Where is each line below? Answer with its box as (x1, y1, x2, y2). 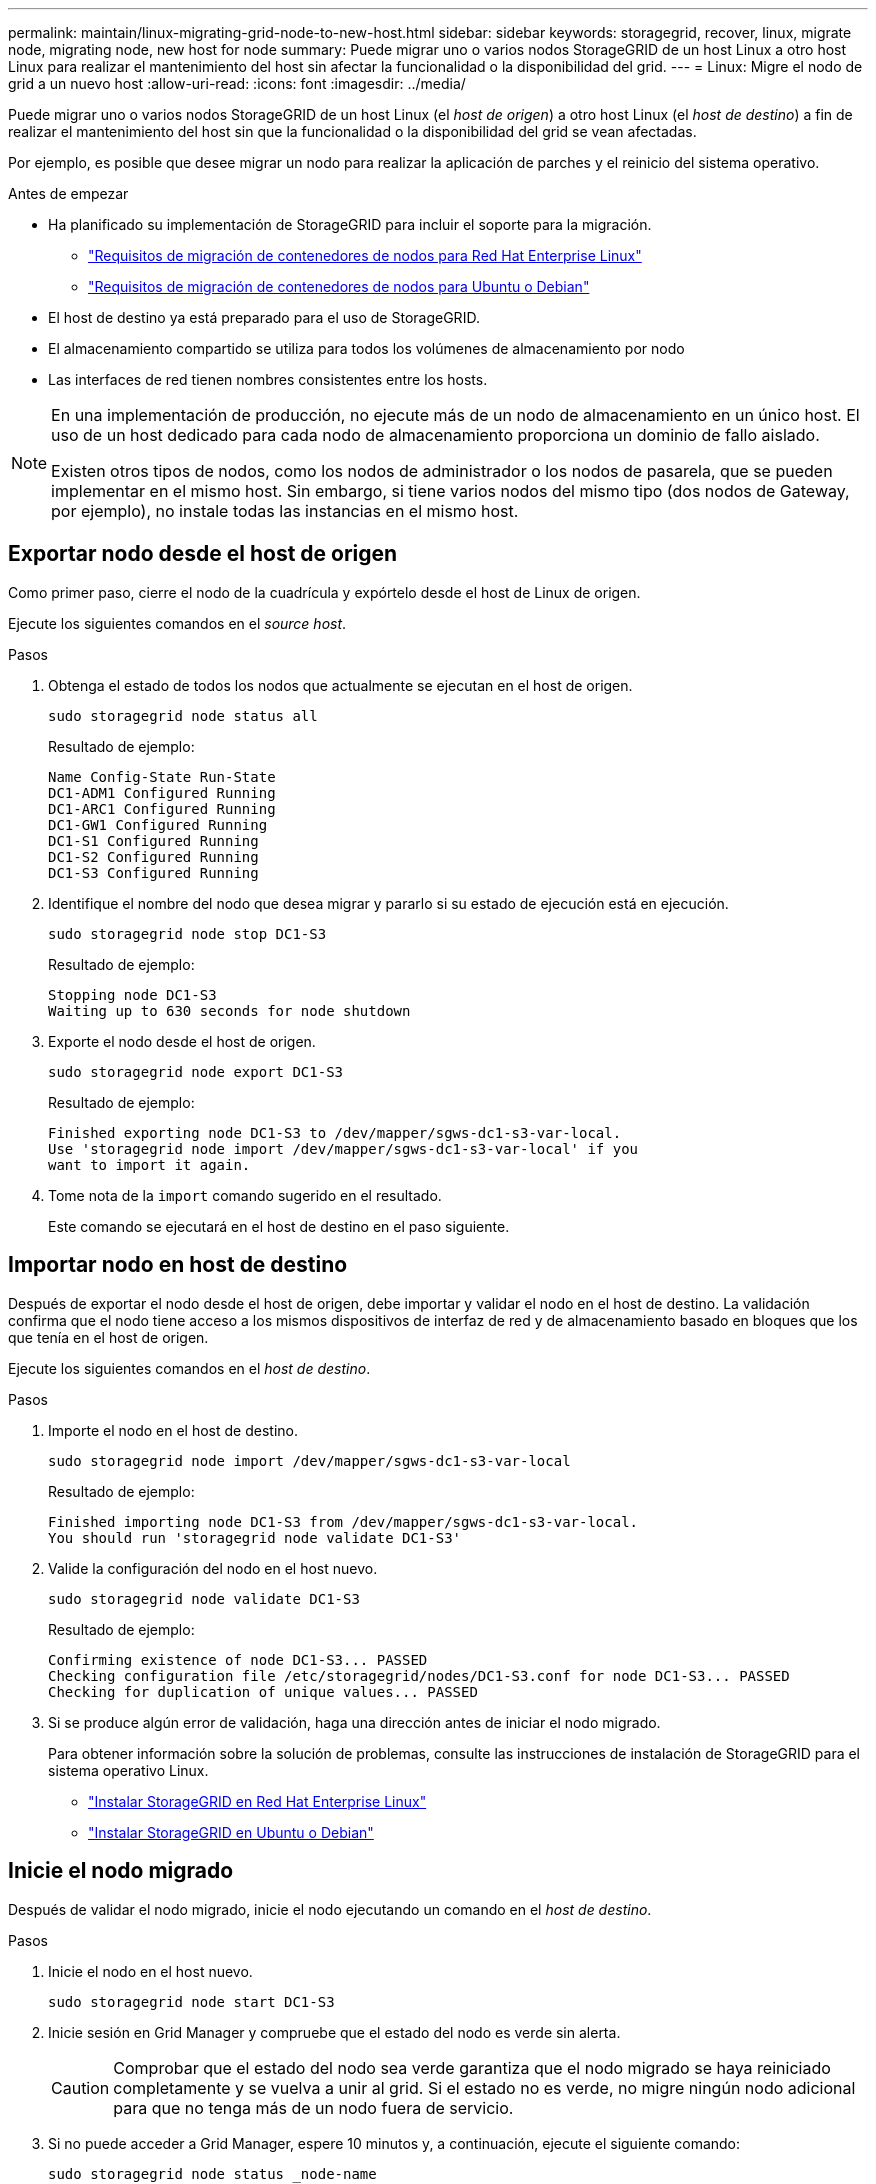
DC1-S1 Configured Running (48, 832, 259, 849)
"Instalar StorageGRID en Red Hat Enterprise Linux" (88, 1792, 427, 1810)
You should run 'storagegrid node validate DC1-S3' (48, 1529, 462, 1546)
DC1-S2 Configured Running (48, 848, 259, 865)
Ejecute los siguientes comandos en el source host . (8, 614, 347, 632)
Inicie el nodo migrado (8, 1858, 234, 1884)
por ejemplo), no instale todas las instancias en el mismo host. (51, 501, 519, 521)
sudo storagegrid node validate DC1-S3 (48, 1590, 360, 1607)
